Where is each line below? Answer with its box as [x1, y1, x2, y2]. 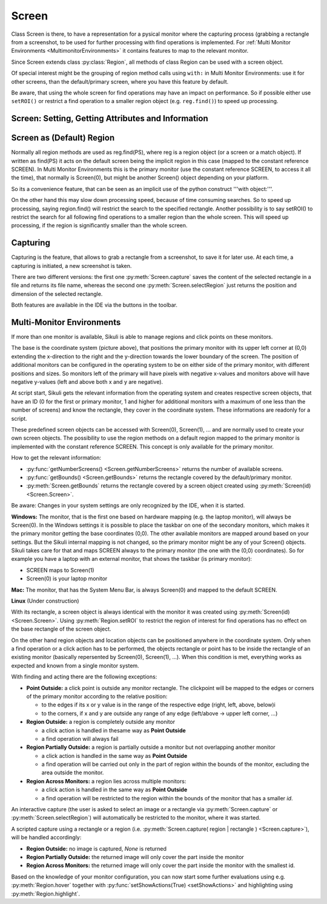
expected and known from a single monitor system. [11, 661, 139, 669]
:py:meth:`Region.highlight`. [11, 890, 81, 897]
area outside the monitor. [41, 769, 104, 776]
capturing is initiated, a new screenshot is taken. [11, 262, 132, 269]
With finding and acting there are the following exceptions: [11, 673, 157, 680]
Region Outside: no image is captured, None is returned [26, 845, 167, 852]
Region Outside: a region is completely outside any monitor [26, 718, 176, 726]
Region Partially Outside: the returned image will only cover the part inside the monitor [26, 853, 245, 860]
